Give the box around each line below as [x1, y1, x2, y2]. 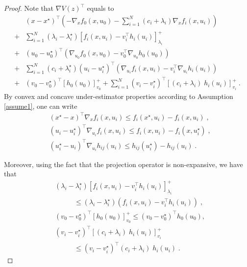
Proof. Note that [4, 3, 54, 13]
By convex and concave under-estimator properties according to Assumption [4, 91, 233, 101]
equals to [87, 3, 114, 13]
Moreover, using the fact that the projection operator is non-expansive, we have [4, 159, 243, 169]
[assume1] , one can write [4, 100, 77, 111]
